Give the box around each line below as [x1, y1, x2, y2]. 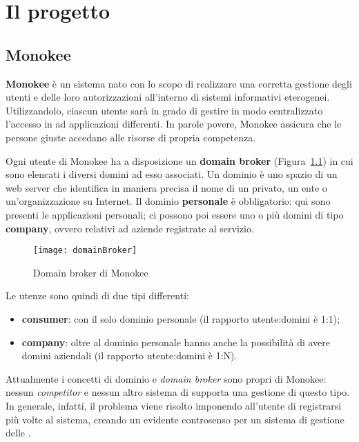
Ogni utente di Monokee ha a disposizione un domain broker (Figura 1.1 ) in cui [6, 153, 353, 168]
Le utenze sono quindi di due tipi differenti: [6, 288, 189, 303]
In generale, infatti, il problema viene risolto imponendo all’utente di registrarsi [6, 398, 342, 412]
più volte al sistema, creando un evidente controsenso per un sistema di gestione [6, 412, 345, 426]
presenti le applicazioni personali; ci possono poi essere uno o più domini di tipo [6, 207, 344, 221]
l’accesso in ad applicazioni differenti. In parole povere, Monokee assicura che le [6, 117, 342, 131]
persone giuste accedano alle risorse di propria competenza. [6, 130, 256, 144]
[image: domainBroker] [33, 245, 137, 256]
